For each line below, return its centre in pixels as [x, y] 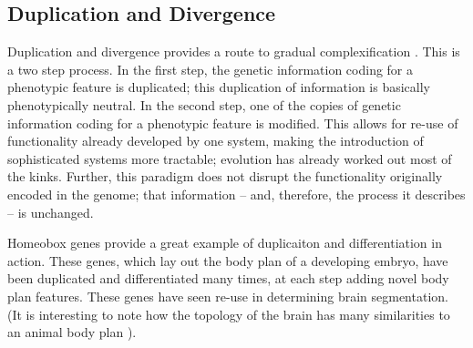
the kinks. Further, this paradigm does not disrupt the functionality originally [225, 176]
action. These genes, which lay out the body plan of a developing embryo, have [228, 260]
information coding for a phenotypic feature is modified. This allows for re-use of [233, 123]
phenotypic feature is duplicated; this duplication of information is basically [219, 87]
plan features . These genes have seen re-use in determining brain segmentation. [228, 296]
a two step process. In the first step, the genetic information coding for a [211, 69]
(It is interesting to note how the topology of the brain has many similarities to [229, 314]
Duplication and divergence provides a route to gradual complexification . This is [234, 51]
